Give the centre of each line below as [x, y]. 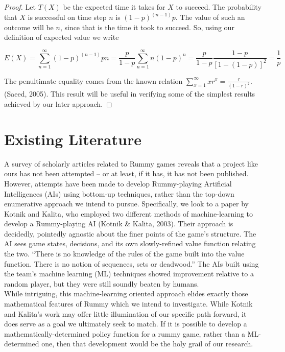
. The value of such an [210, 17]
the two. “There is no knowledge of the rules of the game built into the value [124, 254]
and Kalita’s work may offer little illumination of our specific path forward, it [125, 313]
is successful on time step [67, 17]
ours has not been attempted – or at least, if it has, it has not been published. [126, 173]
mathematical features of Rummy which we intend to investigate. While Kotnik [128, 304]
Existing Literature [73, 139]
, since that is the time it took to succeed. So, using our [147, 27]
